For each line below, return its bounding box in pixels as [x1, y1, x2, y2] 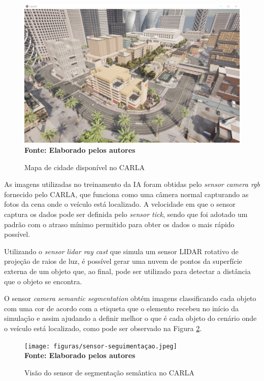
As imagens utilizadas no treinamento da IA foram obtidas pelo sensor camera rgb [4, 179, 260, 189]
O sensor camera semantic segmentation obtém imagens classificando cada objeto [4, 293, 256, 304]
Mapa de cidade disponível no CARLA [24, 161, 145, 172]
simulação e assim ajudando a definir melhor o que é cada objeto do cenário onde [4, 313, 257, 323]
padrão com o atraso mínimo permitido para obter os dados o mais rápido [4, 219, 235, 229]
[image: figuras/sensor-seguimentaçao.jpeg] [24, 342, 177, 350]
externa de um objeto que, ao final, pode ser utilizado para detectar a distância [4, 265, 251, 276]
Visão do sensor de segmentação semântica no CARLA [24, 367, 194, 377]
